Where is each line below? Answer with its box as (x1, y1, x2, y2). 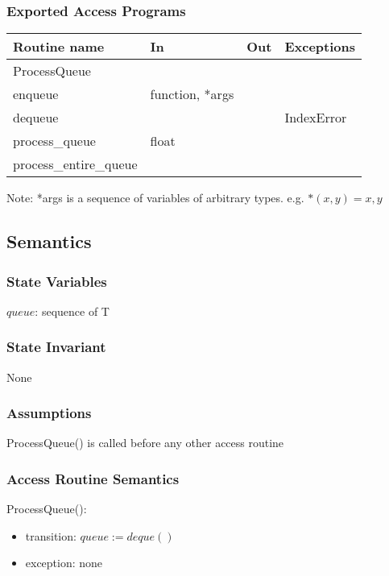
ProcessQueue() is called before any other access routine (6, 434, 284, 451)
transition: (25, 527, 77, 544)
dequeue (13, 108, 59, 127)
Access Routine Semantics (6, 468, 180, 488)
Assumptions (6, 403, 92, 423)
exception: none (25, 554, 103, 571)
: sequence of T (35, 302, 110, 319)
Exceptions (284, 37, 355, 56)
